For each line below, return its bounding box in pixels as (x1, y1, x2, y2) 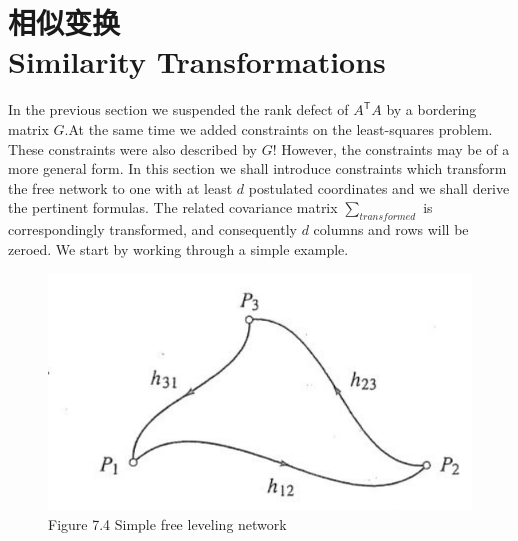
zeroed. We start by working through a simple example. (8, 238, 349, 259)
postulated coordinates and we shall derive (248, 177, 510, 198)
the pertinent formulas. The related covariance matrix (8, 197, 338, 218)
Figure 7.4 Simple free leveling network (48, 514, 287, 535)
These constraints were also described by (8, 138, 257, 159)
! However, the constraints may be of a (272, 138, 510, 159)
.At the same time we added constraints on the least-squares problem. (64, 118, 493, 139)
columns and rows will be (313, 219, 469, 240)
